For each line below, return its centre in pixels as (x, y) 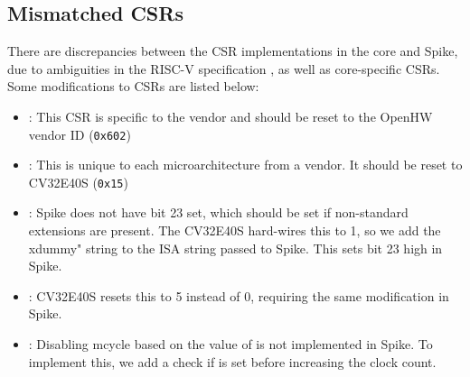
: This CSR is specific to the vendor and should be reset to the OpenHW (230, 116)
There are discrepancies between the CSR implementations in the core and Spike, (233, 51)
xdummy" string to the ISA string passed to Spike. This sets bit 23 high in (235, 248)
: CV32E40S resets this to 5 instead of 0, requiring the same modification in (239, 295)
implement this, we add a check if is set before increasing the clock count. (232, 361)
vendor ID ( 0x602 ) (80, 134)
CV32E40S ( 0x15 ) (78, 182)
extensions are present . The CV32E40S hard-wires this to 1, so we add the (235, 230)
